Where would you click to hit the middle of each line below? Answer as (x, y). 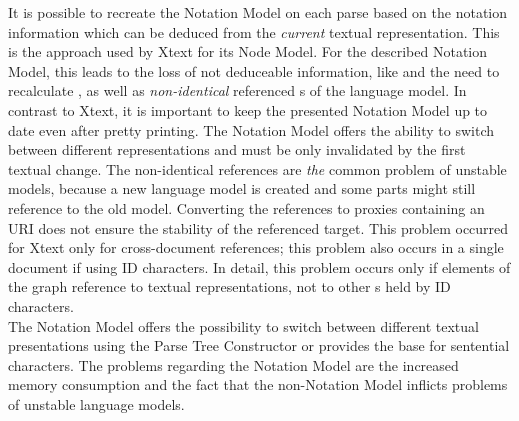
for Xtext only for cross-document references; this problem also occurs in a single (256, 247)
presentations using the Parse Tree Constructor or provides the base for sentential (259, 345)
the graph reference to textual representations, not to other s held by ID (229, 286)
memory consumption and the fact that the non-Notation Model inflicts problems (258, 384)
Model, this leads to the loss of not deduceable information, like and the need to (254, 70)
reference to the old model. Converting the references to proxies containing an (246, 207)
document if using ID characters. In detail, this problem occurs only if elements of (259, 266)
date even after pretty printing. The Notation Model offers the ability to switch (251, 129)
